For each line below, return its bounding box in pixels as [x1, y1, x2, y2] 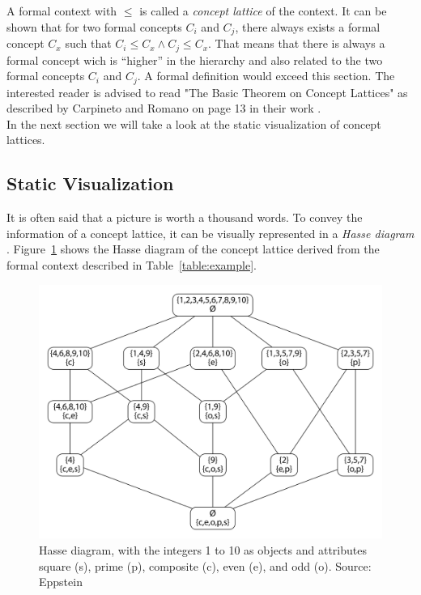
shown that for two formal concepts [6, 18, 182, 35]
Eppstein [39, 573, 83, 590]
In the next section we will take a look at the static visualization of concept [6, 115, 381, 132]
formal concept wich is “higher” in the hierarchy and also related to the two [6, 51, 383, 68]
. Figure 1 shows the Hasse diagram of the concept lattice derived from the [6, 240, 380, 257]
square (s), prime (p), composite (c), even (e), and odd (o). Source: [39, 557, 372, 574]
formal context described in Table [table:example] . [6, 256, 257, 273]
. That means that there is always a [208, 35, 385, 52]
